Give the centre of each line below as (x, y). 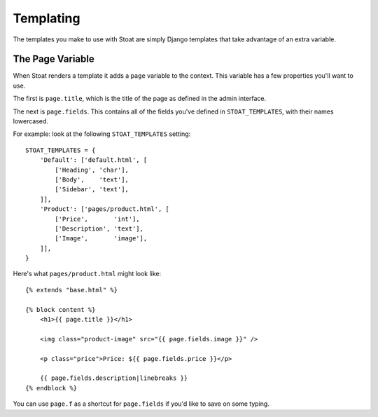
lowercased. (31, 121)
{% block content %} (61, 309)
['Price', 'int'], (97, 219)
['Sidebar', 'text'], (92, 190)
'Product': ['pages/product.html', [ (104, 209)
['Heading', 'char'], (92, 170)
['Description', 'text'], (99, 228)
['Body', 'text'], (92, 179)
